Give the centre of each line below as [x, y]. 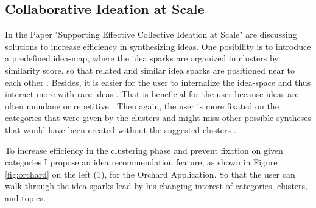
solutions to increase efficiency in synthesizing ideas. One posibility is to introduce [158, 46]
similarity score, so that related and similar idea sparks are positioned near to [150, 70]
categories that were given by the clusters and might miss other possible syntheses [158, 118]
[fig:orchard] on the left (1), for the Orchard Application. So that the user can [150, 174]
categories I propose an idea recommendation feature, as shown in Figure [141, 162]
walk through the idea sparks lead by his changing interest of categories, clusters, [156, 186]
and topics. [25, 197]
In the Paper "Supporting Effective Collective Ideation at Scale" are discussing [151, 34]
